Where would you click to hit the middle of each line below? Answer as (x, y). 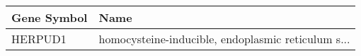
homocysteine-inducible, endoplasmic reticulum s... (224, 39)
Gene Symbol (50, 17)
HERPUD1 (39, 39)
